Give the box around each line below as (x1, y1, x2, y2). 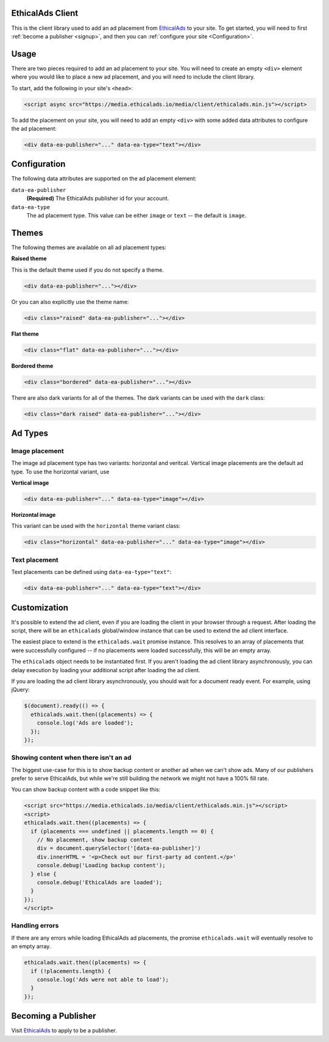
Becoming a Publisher (11, 1011, 97, 1021)
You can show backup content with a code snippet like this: (11, 786, 161, 793)
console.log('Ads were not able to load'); (37, 976, 169, 983)
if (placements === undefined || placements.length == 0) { (30, 828, 214, 835)
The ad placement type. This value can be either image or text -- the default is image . (26, 212, 247, 219)
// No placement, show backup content (37, 836, 153, 843)
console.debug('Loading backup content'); (37, 862, 166, 869)
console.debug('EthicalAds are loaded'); (37, 879, 163, 886)
